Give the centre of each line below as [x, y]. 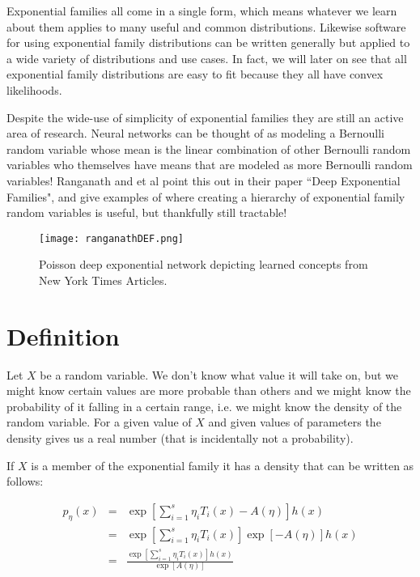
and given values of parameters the [295, 422]
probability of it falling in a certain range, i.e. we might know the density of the [204, 406]
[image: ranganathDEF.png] [111, 238]
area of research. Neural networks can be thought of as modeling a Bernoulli [195, 133]
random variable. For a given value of [99, 422]
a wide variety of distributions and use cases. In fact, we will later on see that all [207, 58]
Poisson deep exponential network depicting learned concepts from [204, 264]
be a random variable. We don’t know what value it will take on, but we [219, 374]
